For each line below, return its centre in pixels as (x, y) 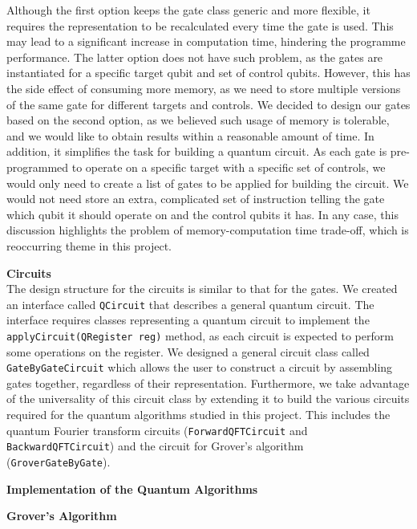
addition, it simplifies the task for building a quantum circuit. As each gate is (197, 151)
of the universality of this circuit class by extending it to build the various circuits (208, 399)
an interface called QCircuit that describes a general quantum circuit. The (190, 304)
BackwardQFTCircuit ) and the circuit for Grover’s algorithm (155, 446)
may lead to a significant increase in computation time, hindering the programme (206, 41)
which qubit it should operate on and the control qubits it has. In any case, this (202, 214)
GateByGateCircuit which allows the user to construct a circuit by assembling (200, 367)
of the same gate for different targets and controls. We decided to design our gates (208, 104)
